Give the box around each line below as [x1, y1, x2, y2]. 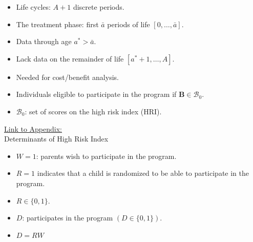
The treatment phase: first [16, 18, 99, 29]
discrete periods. [73, 2, 124, 12]
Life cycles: [16, 2, 51, 12]
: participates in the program [22, 212, 113, 223]
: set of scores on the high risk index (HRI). [25, 106, 162, 116]
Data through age [16, 36, 72, 47]
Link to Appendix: [4, 123, 62, 134]
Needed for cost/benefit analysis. [16, 71, 119, 82]
